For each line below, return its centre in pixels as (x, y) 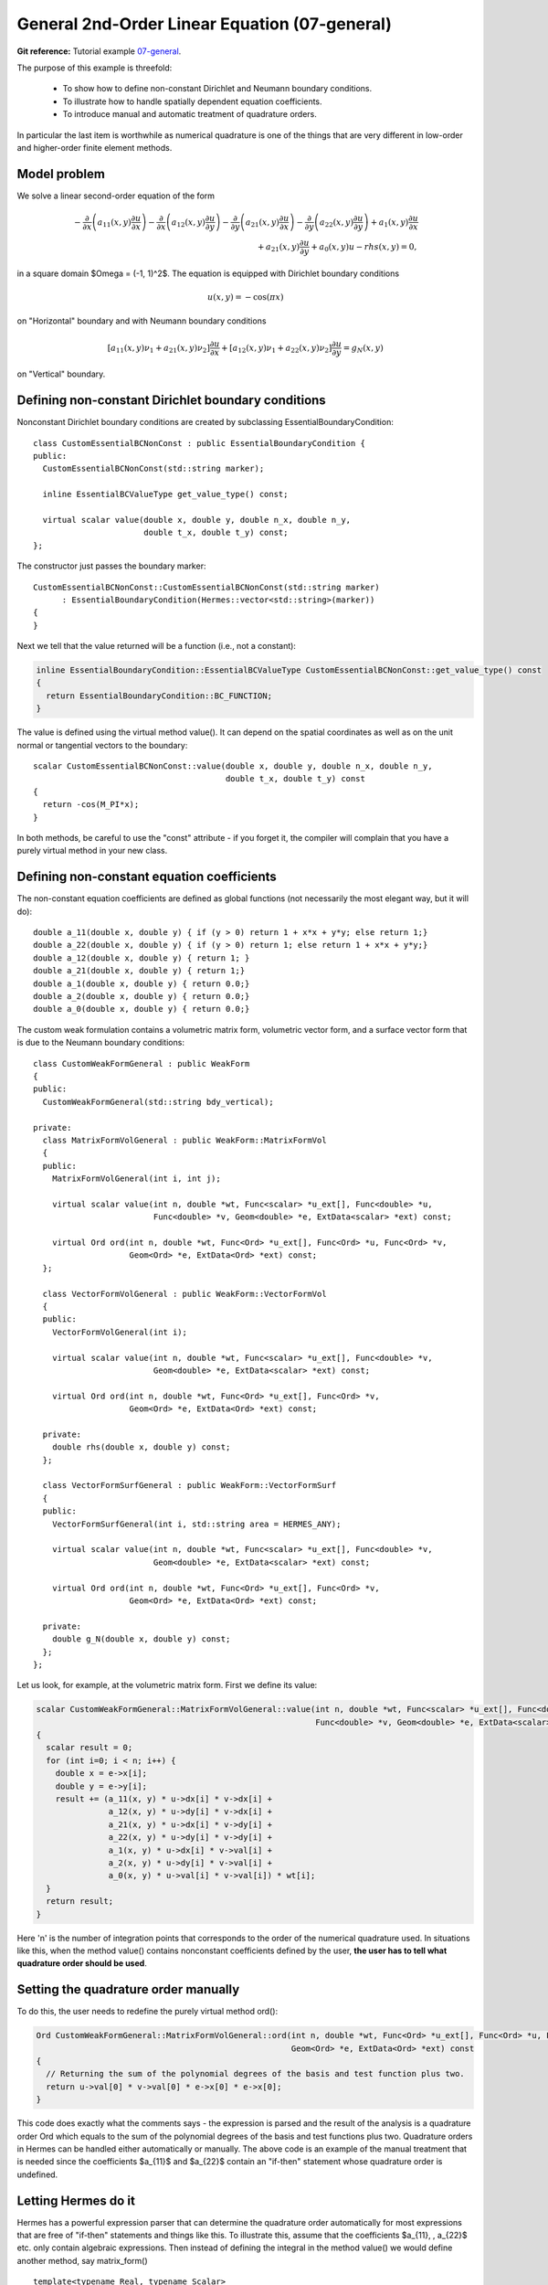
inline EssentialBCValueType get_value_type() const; (165, 494)
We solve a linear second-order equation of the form (116, 196)
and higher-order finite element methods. (95, 147)
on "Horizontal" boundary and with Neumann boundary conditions (142, 321)
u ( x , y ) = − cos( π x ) (245, 297)
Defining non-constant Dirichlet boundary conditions (171, 401)
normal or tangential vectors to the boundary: (102, 745)
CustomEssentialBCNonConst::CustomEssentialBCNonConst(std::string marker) (206, 587)
